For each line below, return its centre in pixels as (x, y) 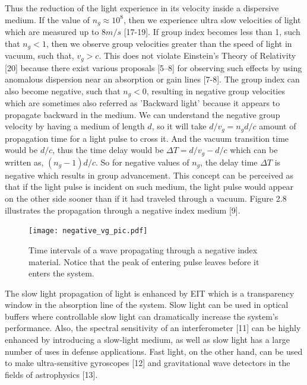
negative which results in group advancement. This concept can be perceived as (149, 175)
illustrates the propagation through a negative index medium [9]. (123, 210)
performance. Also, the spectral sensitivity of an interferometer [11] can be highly (153, 328)
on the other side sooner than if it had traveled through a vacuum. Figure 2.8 (146, 198)
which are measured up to (52, 32)
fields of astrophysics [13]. (51, 374)
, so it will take (179, 126)
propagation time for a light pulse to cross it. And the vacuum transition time (147, 138)
